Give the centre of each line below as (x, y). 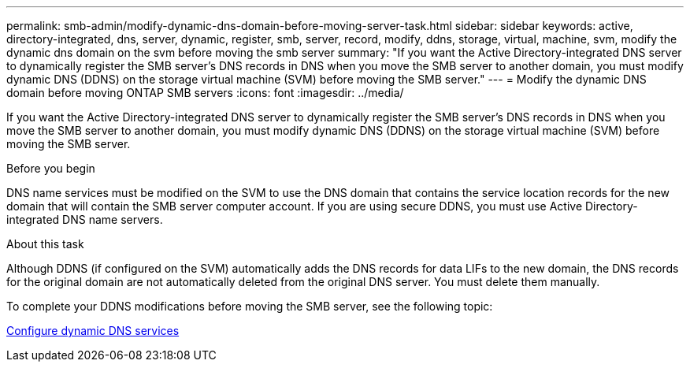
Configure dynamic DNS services (93, 331)
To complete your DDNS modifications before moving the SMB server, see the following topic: (250, 306)
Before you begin (51, 168)
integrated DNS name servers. (85, 219)
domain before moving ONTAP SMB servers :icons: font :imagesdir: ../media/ (205, 93)
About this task (45, 244)
